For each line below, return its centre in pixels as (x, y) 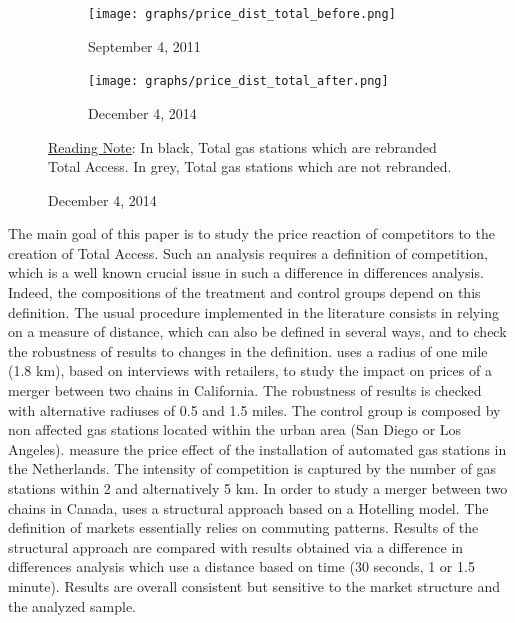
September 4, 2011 (144, 45)
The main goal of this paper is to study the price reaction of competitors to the (251, 233)
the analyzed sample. (72, 605)
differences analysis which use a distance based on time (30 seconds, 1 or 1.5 (241, 566)
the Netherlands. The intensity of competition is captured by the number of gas (252, 468)
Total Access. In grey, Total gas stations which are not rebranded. (250, 166)
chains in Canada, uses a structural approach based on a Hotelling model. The (248, 507)
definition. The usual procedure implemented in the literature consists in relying (253, 311)
